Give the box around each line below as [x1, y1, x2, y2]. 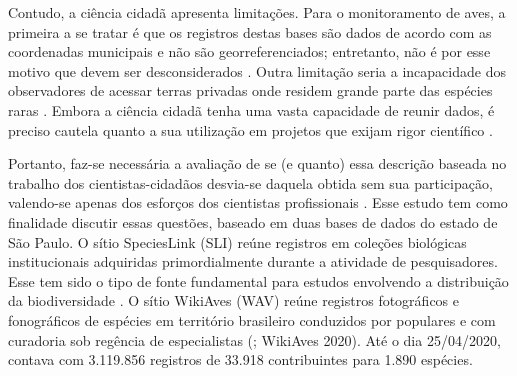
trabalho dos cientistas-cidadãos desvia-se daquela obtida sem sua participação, [8, 172, 493, 193]
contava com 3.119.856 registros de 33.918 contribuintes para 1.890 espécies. [8, 349, 473, 370]
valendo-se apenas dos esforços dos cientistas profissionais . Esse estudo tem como [8, 192, 508, 213]
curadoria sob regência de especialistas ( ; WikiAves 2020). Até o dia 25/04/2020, [8, 329, 501, 350]
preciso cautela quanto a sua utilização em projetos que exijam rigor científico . [8, 119, 493, 140]
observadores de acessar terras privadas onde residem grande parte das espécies [8, 80, 493, 101]
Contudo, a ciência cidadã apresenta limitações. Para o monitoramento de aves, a [8, 2, 506, 22]
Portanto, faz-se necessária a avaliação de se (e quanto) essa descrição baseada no [8, 153, 507, 174]
